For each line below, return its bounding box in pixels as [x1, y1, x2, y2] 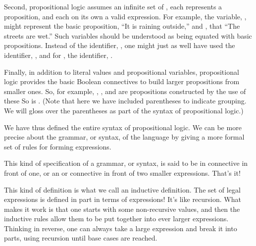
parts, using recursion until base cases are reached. [4, 233, 157, 243]
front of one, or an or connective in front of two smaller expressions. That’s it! [4, 167, 241, 178]
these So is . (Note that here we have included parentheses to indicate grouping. [4, 96, 247, 106]
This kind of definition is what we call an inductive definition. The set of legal [4, 184, 241, 195]
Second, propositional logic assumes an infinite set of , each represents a [4, 1, 222, 11]
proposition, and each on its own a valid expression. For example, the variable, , [4, 11, 247, 21]
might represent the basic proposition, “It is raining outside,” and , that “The [4, 21, 240, 31]
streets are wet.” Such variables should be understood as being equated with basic [4, 30, 252, 41]
